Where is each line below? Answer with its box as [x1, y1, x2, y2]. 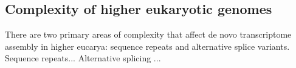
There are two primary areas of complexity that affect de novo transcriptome [5, 28, 292, 41]
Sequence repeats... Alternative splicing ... [5, 52, 161, 64]
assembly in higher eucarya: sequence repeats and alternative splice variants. [5, 39, 290, 52]
